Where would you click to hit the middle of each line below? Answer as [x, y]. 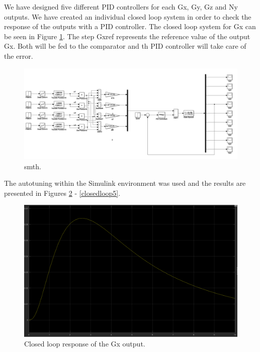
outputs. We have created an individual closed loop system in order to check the [128, 16]
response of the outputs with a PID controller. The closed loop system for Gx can [130, 26]
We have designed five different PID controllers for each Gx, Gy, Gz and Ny [121, 7]
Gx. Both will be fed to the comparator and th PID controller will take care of [125, 46]
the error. [19, 55]
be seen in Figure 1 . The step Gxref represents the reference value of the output [127, 36]
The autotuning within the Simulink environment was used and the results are [125, 183]
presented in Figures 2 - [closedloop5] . [62, 193]
